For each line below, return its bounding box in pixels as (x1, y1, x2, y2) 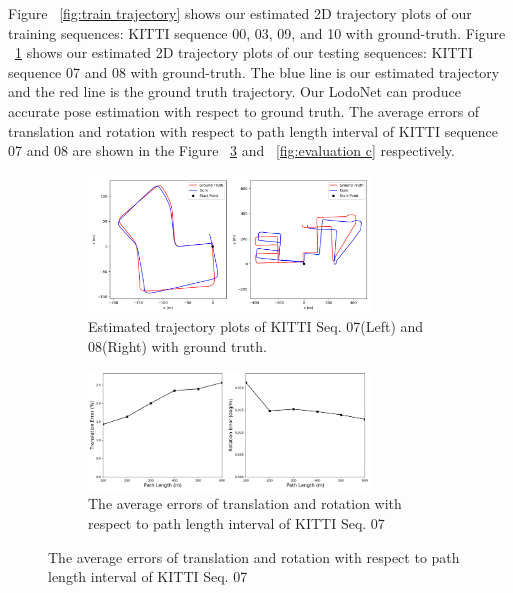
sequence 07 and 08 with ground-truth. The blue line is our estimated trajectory (8, 61, 500, 82)
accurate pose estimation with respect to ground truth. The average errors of (8, 100, 480, 121)
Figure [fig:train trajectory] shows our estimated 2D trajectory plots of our (8, 3, 472, 23)
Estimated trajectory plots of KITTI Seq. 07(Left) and (88, 316, 424, 337)
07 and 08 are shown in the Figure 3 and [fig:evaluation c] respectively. (8, 140, 455, 161)
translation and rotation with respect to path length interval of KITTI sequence (8, 120, 499, 141)
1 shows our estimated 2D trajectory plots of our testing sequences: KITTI (15, 42, 473, 63)
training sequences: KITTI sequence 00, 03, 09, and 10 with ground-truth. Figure (8, 22, 506, 43)
